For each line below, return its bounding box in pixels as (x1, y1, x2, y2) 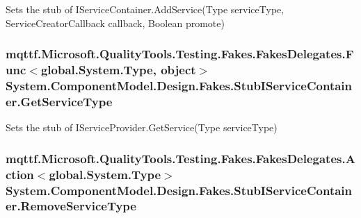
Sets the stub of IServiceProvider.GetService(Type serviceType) (6, 120, 278, 135)
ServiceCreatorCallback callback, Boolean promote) (6, 15, 225, 30)
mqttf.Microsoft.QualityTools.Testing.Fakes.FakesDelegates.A (6, 149, 355, 167)
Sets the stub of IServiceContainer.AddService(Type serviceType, (6, 2, 284, 16)
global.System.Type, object (40, 61, 196, 78)
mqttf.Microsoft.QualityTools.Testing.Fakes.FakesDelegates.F (6, 45, 354, 62)
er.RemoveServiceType (6, 197, 136, 215)
